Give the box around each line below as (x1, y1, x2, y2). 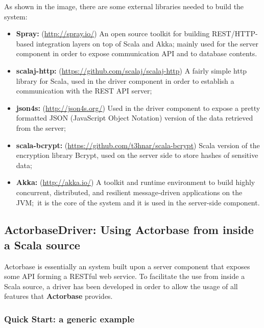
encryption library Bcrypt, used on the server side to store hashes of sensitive (16, 150, 258, 160)
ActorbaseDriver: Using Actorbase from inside (4, 222, 254, 238)
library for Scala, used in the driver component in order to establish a (16, 75, 234, 86)
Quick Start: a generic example (4, 312, 135, 325)
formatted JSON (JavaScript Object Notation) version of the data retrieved (16, 112, 253, 123)
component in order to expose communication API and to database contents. (16, 48, 257, 59)
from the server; (16, 122, 66, 133)
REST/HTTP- (211, 28, 258, 39)
